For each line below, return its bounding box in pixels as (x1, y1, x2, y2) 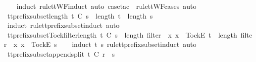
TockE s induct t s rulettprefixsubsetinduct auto (31, 39, 197, 49)
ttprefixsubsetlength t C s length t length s (7, 10, 153, 21)
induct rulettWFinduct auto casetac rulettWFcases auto (16, 1, 197, 11)
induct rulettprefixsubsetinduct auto (7, 20, 120, 30)
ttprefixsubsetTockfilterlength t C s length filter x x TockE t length (7, 29, 237, 40)
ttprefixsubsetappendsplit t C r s (7, 48, 115, 59)
